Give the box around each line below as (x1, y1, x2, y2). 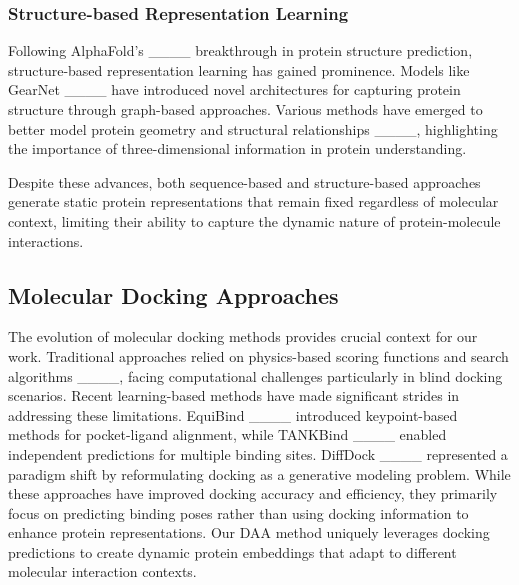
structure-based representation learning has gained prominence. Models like (8, 59, 470, 80)
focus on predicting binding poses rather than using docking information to (8, 502, 469, 523)
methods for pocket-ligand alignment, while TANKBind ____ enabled (8, 424, 447, 445)
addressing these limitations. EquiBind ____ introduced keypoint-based (8, 404, 458, 425)
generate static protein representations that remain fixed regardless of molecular (8, 191, 499, 212)
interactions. (8, 230, 84, 251)
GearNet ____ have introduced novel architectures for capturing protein (8, 79, 461, 100)
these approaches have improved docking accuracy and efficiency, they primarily (8, 483, 498, 504)
